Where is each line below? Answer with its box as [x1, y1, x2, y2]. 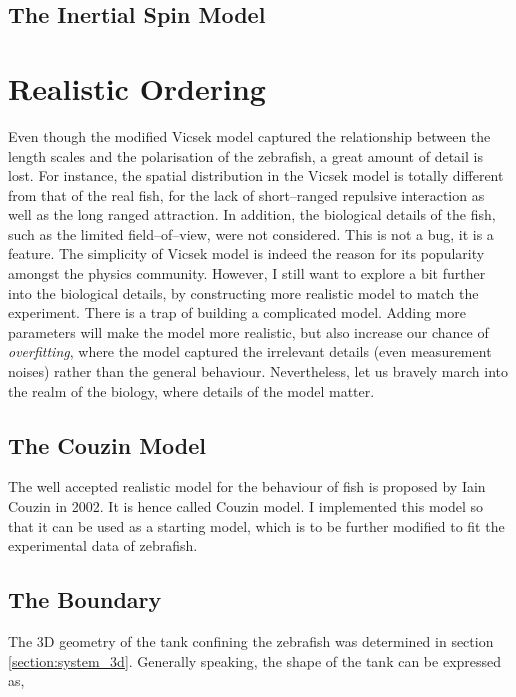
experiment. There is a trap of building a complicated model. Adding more [8, 302, 466, 323]
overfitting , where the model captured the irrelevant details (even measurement [8, 341, 492, 362]
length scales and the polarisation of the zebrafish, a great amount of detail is [8, 145, 483, 166]
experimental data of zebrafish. [8, 535, 198, 556]
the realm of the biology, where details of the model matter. [8, 380, 375, 401]
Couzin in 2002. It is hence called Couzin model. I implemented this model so [8, 496, 484, 517]
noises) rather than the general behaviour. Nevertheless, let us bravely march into [8, 361, 508, 382]
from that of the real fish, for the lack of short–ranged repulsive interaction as [8, 184, 485, 205]
